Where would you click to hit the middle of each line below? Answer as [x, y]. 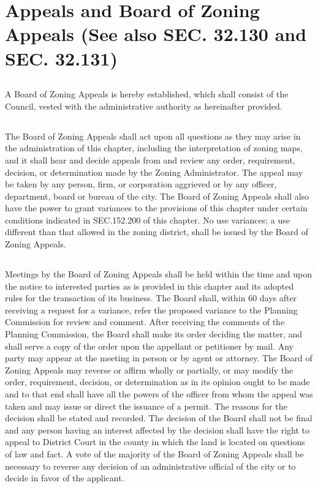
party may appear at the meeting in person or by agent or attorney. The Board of [159, 358]
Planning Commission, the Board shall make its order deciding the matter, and [154, 334]
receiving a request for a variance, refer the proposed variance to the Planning [151, 310]
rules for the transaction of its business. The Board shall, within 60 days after [151, 298]
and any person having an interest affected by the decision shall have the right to [157, 430]
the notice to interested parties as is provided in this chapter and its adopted [150, 286]
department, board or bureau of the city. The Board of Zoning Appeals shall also [157, 196]
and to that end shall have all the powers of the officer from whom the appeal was [159, 393]
